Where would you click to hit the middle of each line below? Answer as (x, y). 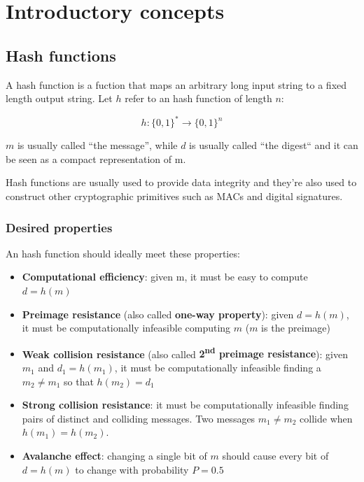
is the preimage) (296, 328)
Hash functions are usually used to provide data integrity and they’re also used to (181, 182)
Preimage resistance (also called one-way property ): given (158, 314)
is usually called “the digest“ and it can (274, 145)
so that (79, 381)
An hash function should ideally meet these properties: (123, 253)
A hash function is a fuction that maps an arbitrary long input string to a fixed (176, 84)
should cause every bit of (275, 456)
